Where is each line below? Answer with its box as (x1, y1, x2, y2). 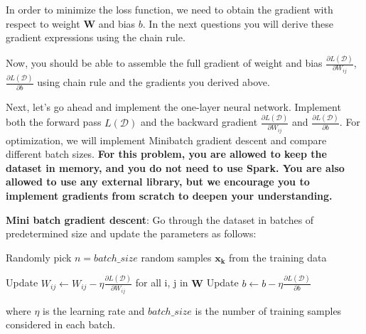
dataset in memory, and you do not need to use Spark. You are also (6, 160, 345, 175)
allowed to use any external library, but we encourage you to (6, 174, 310, 189)
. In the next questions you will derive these (142, 16, 333, 31)
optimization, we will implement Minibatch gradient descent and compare (6, 132, 327, 147)
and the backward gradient (140, 114, 258, 129)
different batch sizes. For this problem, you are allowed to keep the (6, 146, 327, 161)
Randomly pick (6, 249, 72, 264)
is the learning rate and (43, 303, 145, 318)
